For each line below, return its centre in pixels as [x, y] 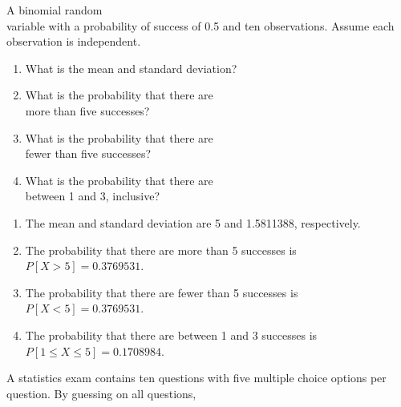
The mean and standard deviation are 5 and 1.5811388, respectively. [193, 222]
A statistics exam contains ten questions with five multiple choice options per [196, 378]
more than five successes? [87, 110]
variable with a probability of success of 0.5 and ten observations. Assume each [200, 25]
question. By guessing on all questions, [101, 393]
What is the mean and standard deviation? [131, 68]
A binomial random [55, 10]
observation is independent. [74, 41]
